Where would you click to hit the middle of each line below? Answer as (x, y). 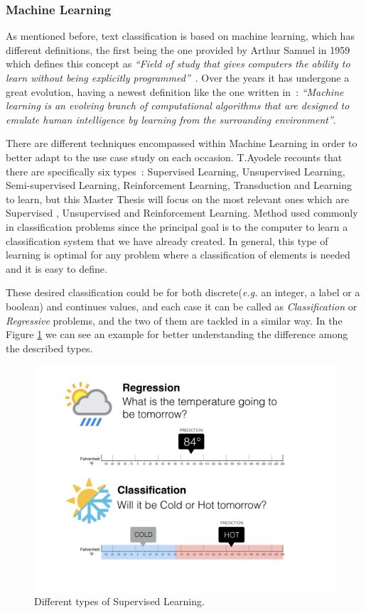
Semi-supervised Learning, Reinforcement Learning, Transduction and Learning (179, 185)
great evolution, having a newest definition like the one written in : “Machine (175, 91)
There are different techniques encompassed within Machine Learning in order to (182, 143)
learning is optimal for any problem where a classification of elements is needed (178, 255)
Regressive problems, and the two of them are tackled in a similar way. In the (174, 320)
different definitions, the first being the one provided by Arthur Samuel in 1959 (178, 49)
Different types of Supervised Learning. (119, 601)
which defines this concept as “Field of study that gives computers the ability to (178, 64)
